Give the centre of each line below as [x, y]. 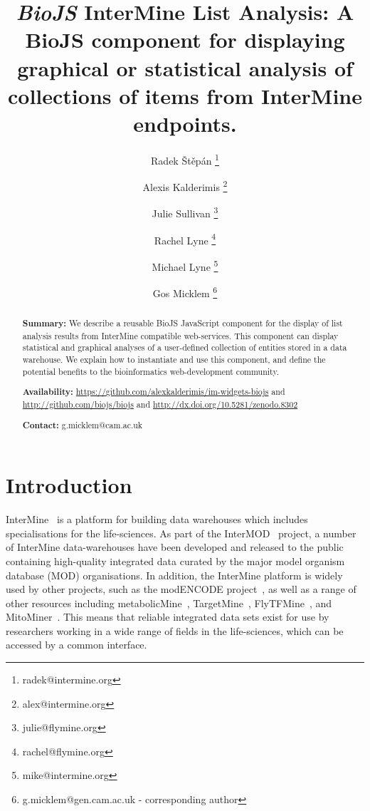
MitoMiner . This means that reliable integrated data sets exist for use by [168, 617]
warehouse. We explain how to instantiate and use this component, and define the [174, 360]
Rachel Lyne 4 [185, 239]
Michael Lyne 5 [185, 265]
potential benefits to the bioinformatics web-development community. [150, 371]
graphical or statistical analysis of [185, 67]
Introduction [69, 485]
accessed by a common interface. [76, 645]
